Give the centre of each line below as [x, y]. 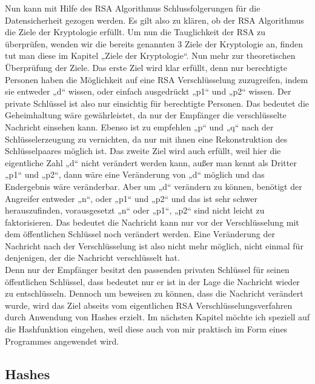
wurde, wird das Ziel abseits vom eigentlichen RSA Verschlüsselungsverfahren [149, 305]
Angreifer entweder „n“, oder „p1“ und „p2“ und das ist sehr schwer [131, 198]
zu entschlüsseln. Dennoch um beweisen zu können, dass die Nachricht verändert [154, 293]
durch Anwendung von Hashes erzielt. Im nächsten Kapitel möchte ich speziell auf [157, 317]
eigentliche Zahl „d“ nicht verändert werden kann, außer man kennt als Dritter [151, 162]
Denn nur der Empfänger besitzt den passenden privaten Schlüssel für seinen [147, 270]
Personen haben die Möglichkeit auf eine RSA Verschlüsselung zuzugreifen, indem [157, 79]
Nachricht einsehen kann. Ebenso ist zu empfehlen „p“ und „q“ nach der [139, 126]
